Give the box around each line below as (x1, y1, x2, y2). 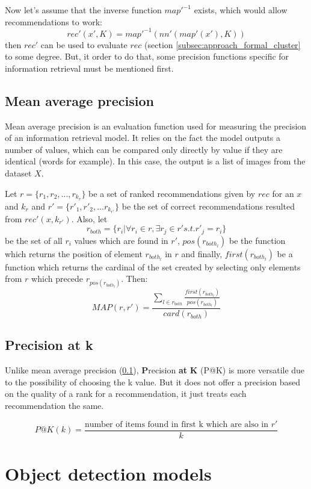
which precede (31, 272, 84, 285)
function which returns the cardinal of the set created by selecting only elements (5, 260, 301, 273)
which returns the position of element (5, 247, 143, 260)
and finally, (181, 247, 223, 260)
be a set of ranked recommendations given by (88, 187, 256, 199)
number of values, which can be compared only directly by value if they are (5, 143, 283, 155)
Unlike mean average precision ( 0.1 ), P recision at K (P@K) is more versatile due (5, 364, 305, 376)
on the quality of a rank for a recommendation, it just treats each (5, 387, 247, 400)
